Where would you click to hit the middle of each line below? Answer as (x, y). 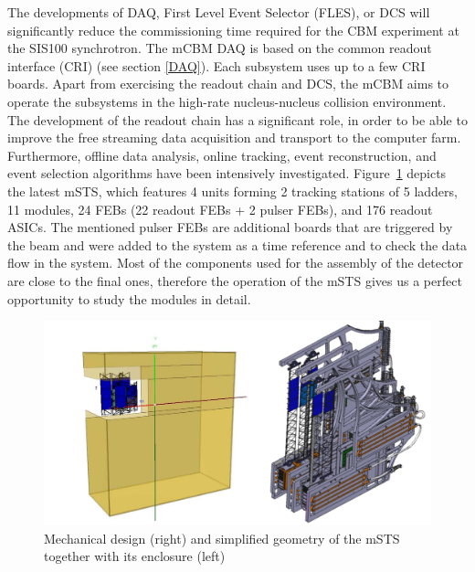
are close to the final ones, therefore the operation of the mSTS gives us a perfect (235, 280)
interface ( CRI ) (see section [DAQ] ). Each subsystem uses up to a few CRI (216, 65)
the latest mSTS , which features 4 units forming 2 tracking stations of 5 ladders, (232, 191)
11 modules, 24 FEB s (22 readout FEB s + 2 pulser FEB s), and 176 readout (220, 209)
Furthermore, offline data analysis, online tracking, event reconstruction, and (222, 155)
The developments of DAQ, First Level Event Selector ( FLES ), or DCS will (219, 12)
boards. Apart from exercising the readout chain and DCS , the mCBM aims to (228, 84)
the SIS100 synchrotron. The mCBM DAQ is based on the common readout (220, 48)
